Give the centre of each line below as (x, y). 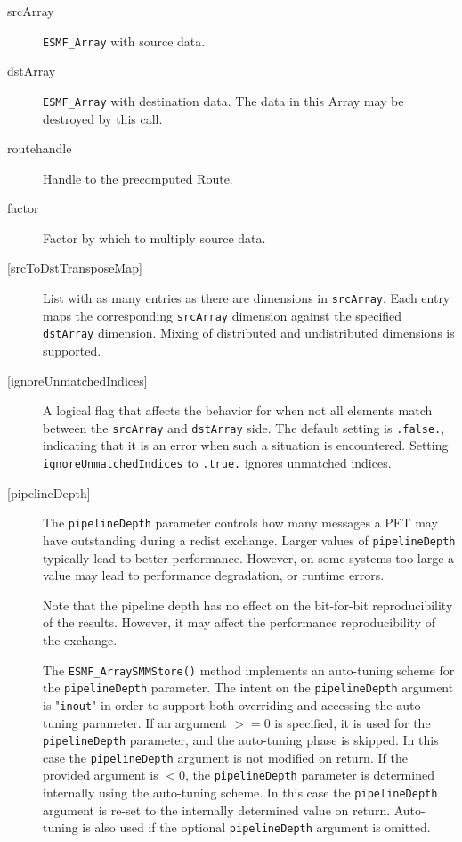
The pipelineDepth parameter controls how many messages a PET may (240, 523)
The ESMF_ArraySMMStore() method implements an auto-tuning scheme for (249, 670)
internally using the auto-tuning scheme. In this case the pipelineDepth (240, 793)
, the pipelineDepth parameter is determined (310, 775)
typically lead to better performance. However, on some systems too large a (249, 557)
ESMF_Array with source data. (124, 41)
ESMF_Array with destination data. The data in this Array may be (223, 100)
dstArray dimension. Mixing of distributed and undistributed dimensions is (249, 333)
